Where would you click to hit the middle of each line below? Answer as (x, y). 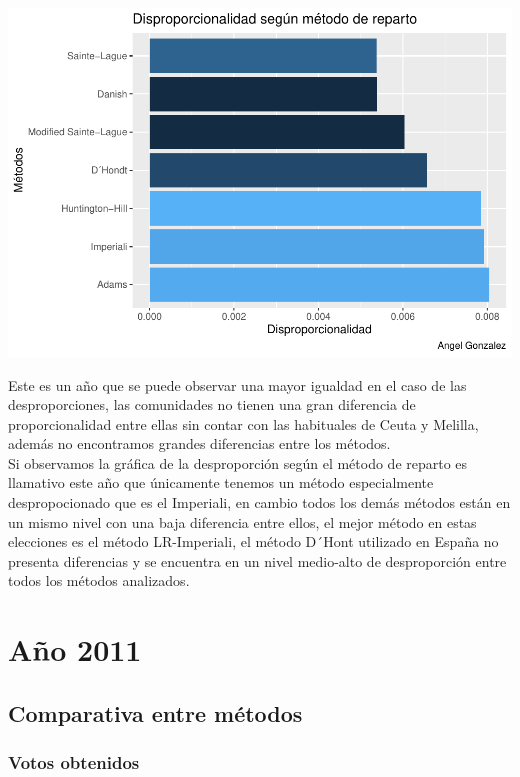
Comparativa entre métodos (155, 712)
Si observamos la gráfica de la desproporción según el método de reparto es (238, 462)
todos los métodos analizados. (99, 580)
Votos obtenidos (74, 762)
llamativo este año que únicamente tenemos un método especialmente (221, 482)
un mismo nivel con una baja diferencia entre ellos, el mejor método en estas (242, 521)
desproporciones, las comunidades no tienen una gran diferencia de (212, 404)
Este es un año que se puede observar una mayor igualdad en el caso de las (237, 384)
